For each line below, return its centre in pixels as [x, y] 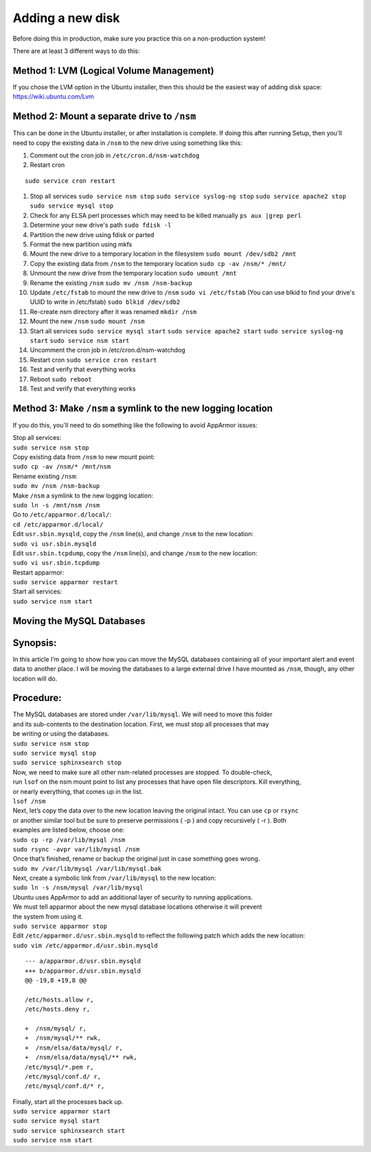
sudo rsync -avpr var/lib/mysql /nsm [76, 849]
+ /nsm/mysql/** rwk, [63, 1038]
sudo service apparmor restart [65, 582]
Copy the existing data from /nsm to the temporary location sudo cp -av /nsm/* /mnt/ [158, 263]
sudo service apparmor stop [60, 927]
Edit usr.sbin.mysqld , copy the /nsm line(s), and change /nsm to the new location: [133, 534]
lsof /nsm [29, 801]
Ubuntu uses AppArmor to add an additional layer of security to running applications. [133, 897]
